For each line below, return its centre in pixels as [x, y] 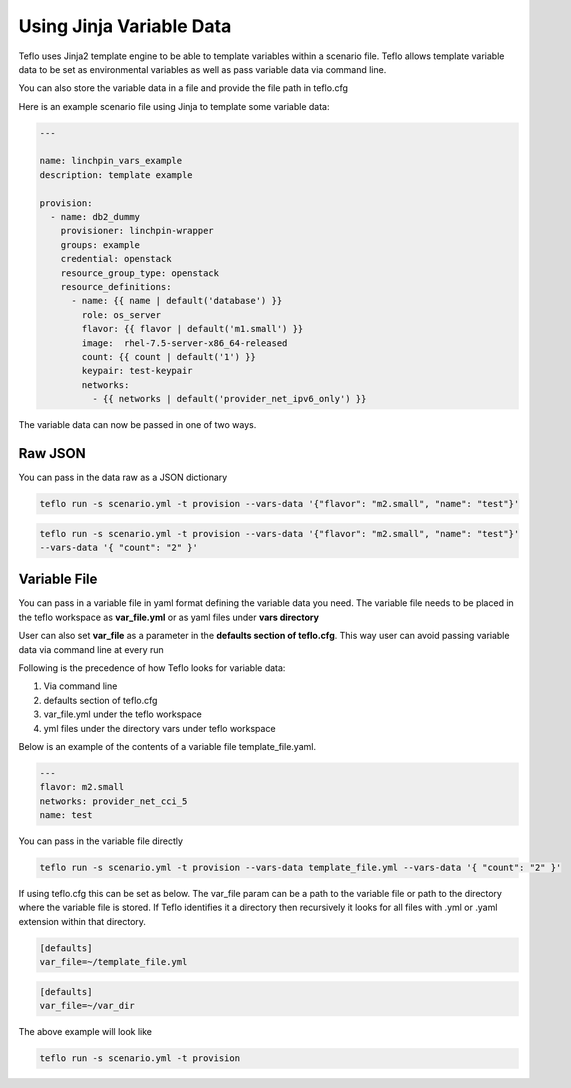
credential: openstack [116, 259]
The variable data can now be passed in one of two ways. [137, 425]
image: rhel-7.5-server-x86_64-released [184, 343]
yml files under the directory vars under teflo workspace [159, 728]
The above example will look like [85, 1032]
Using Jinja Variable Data [125, 26]
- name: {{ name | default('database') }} [177, 301]
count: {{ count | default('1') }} [169, 356]
